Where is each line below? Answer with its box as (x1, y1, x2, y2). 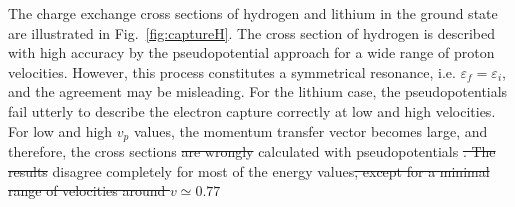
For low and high (8, 120, 113, 141)
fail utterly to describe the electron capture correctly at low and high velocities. (8, 100, 496, 121)
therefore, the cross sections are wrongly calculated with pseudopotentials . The (8, 141, 496, 162)
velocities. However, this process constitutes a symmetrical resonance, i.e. (8, 61, 456, 82)
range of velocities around (8, 180, 166, 201)
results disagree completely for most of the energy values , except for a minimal (8, 160, 490, 181)
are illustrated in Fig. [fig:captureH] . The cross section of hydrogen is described (8, 22, 496, 43)
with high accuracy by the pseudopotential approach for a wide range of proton (8, 42, 495, 63)
